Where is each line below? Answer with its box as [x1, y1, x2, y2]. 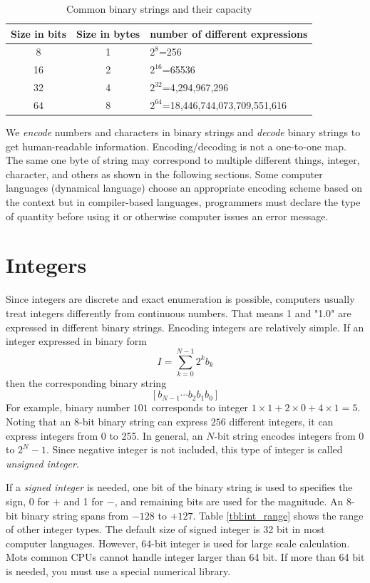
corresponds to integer [151, 400, 249, 415]
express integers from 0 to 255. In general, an [6, 428, 203, 443]
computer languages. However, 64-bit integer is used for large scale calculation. [6, 535, 350, 550]
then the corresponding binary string [6, 375, 167, 390]
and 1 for [63, 494, 104, 508]
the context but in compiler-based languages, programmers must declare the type [6, 195, 361, 210]
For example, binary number [6, 400, 130, 415]
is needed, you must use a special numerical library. [6, 563, 231, 578]
